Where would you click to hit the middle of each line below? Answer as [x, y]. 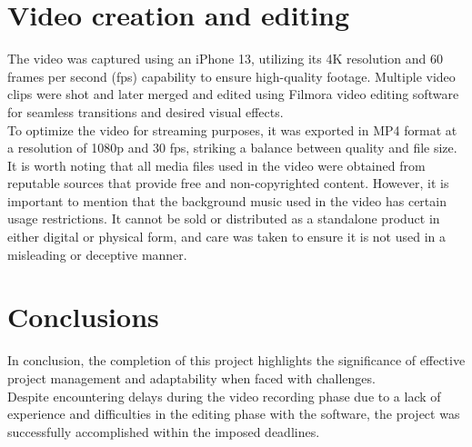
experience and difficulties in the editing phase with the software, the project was [234, 414]
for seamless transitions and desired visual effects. [146, 111]
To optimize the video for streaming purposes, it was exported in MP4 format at [232, 129]
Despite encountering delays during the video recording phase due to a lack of [224, 396]
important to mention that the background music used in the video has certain [227, 200]
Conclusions [83, 317]
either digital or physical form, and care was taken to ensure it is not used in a [227, 237]
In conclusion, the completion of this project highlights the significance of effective [236, 360]
